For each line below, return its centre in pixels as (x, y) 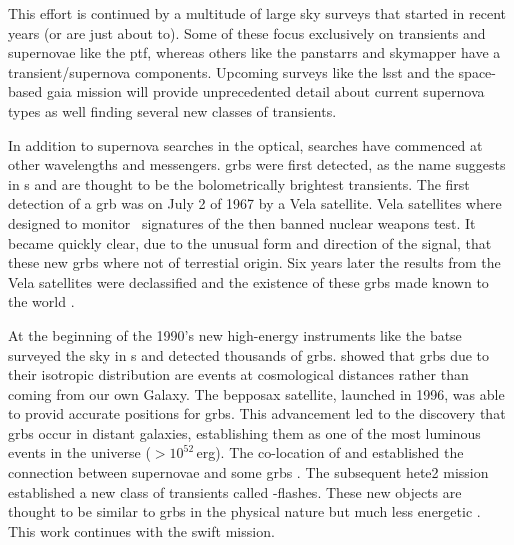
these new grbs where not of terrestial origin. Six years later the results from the (254, 262)
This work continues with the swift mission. (141, 530)
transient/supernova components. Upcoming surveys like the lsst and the (231, 71)
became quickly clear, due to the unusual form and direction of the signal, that (250, 242)
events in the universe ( (79, 452)
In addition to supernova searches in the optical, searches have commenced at (245, 144)
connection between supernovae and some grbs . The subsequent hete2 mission (248, 472)
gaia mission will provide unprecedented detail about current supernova (265, 91)
